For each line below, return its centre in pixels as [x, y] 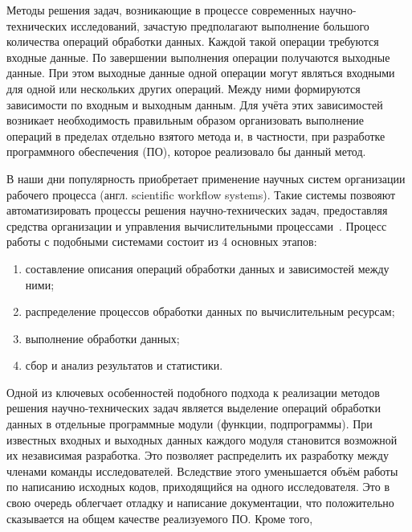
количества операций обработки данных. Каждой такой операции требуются [193, 41]
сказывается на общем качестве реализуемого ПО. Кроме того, [160, 518]
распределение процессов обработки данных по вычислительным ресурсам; [210, 311]
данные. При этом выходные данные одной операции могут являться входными [201, 73]
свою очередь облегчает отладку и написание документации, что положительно [200, 503]
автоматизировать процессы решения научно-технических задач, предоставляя [197, 210]
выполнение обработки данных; [102, 338]
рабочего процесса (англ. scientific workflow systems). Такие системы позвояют [201, 194]
